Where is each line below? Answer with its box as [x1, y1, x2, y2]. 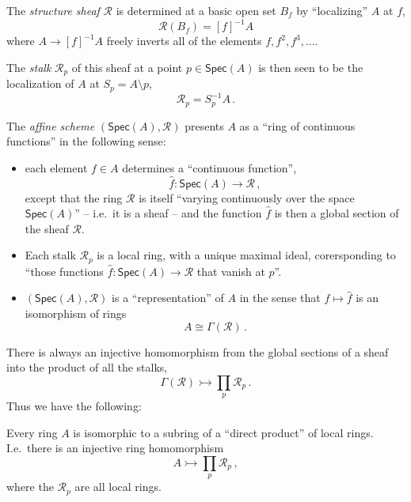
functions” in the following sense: [6, 133, 166, 149]
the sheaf [25, 220, 69, 236]
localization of [6, 75, 74, 92]
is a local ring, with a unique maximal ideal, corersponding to [97, 247, 396, 263]
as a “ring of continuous [239, 117, 356, 134]
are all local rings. [74, 478, 162, 495]
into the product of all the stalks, [6, 359, 168, 376]
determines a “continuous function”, [122, 159, 297, 176]
